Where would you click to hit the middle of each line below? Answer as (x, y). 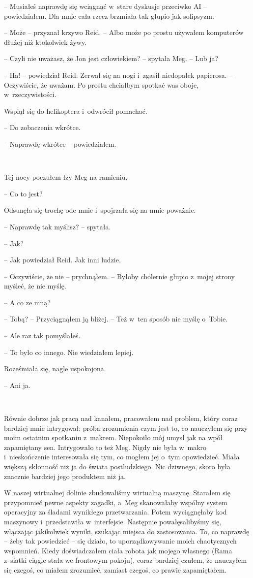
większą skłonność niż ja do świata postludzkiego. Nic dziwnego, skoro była (117, 466)
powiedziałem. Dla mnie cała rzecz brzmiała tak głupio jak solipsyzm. (109, 16)
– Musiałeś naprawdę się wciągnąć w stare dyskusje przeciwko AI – (106, 6)
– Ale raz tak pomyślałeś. (42, 336)
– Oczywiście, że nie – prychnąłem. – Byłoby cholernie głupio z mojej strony (119, 276)
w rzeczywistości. (30, 94)
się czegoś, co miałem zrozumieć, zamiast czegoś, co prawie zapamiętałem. (115, 569)
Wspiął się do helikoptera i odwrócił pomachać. (76, 111)
